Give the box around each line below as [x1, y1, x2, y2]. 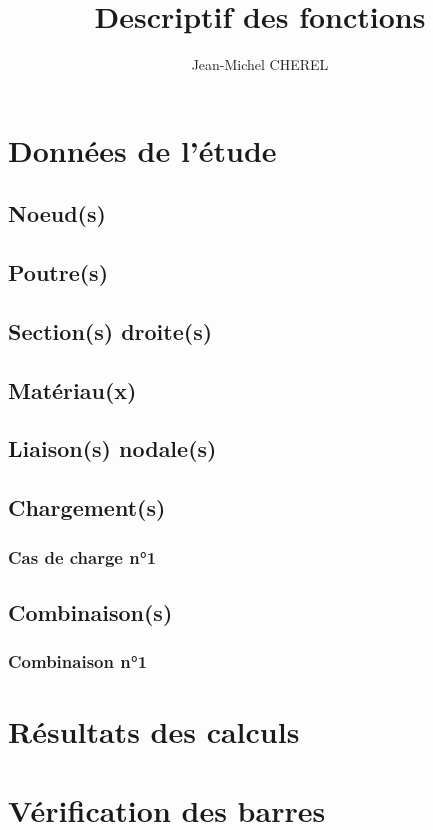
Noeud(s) [8, 198, 106, 229]
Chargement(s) [8, 492, 166, 523]
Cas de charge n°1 [8, 544, 157, 569]
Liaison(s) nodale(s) [8, 433, 217, 464]
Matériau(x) [8, 374, 137, 405]
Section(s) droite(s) [8, 315, 213, 346]
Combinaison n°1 [8, 649, 148, 674]
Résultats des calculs [8, 711, 300, 752]
